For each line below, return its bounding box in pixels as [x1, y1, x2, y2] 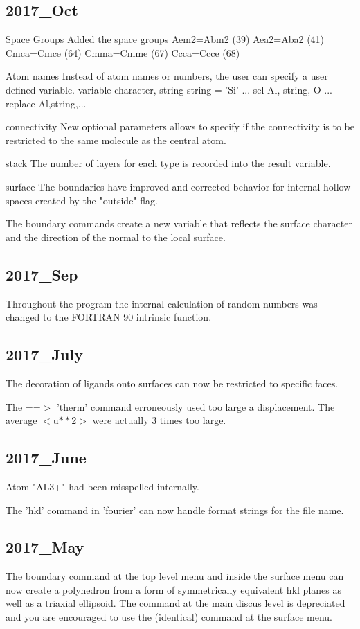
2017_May [6, 536, 84, 558]
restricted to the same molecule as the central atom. [6, 132, 226, 147]
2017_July [6, 344, 83, 365]
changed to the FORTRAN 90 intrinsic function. [6, 310, 212, 324]
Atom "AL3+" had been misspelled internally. [6, 479, 199, 493]
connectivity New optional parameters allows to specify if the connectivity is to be [6, 119, 354, 134]
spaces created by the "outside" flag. [6, 193, 158, 207]
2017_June [6, 447, 87, 468]
